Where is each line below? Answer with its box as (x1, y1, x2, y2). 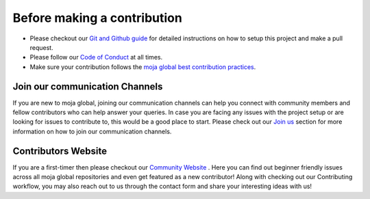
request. (29, 43, 54, 51)
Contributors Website (12, 145, 108, 157)
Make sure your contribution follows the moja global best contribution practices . (29, 62, 256, 71)
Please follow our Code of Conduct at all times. (29, 53, 163, 62)
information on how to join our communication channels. (12, 127, 172, 135)
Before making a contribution (12, 10, 183, 25)
